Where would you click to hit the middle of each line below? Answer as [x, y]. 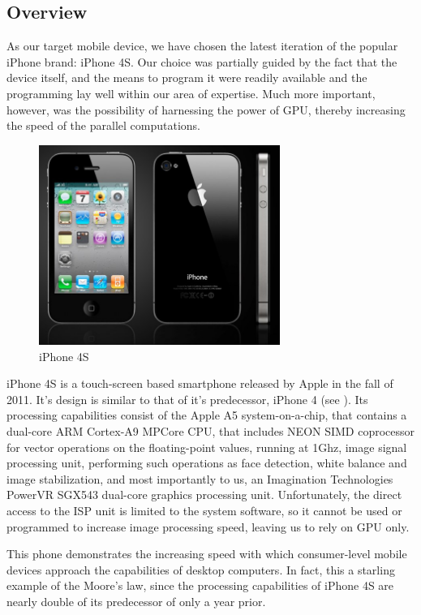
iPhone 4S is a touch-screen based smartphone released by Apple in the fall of [200, 383]
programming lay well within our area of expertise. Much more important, [191, 93]
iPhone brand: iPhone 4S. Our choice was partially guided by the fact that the [202, 61]
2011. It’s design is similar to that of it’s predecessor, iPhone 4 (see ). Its [187, 399]
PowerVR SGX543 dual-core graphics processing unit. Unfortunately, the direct [204, 495]
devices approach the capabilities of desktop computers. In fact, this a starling [201, 569]
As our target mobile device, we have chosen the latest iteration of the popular [202, 46]
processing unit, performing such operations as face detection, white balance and [207, 463]
